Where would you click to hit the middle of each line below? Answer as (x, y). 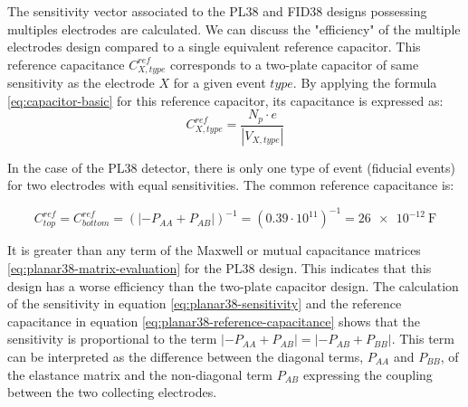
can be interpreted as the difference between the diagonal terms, (186, 356)
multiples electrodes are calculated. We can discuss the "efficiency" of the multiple (234, 28)
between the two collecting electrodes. (112, 392)
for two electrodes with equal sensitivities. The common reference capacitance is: (231, 185)
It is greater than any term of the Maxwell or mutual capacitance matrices (214, 250)
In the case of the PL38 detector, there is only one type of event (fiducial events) (231, 167)
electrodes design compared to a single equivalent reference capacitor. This (214, 47)
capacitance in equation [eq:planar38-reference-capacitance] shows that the (214, 321)
